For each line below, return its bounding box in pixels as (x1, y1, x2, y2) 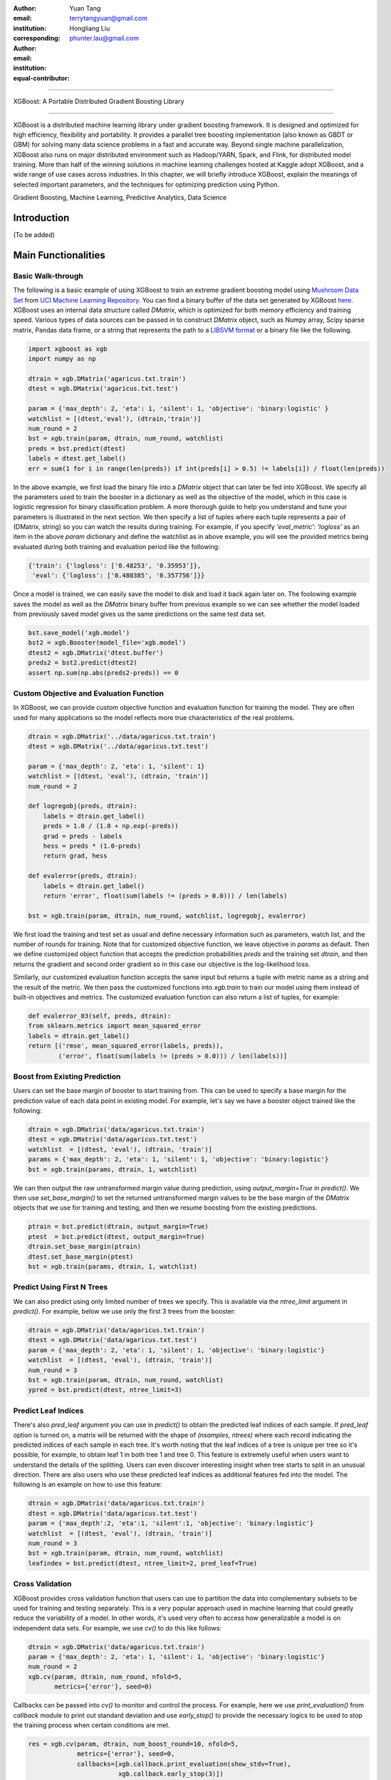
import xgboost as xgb (28, 345, 108, 352)
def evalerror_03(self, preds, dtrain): (28, 1012, 171, 1020)
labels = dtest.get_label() (28, 454, 126, 463)
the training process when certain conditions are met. (13, 1721, 170, 1729)
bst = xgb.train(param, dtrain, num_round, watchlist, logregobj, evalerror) (28, 911, 306, 920)
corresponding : (13, 34, 61, 43)
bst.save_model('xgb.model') (28, 629, 130, 637)
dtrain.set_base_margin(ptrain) (28, 1242, 142, 1251)
